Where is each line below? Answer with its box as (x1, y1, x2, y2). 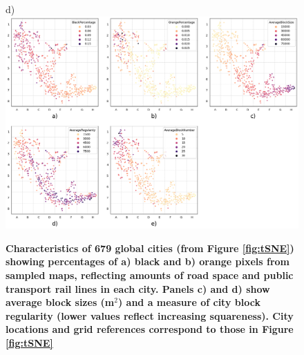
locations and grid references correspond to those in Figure (6, 322, 294, 336)
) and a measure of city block (117, 295, 260, 309)
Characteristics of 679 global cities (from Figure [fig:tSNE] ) (6, 240, 294, 255)
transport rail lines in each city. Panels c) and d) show (6, 281, 270, 296)
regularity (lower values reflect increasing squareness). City (6, 308, 294, 323)
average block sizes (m (6, 295, 115, 309)
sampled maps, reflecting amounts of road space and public (6, 268, 294, 282)
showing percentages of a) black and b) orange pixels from (6, 254, 289, 269)
